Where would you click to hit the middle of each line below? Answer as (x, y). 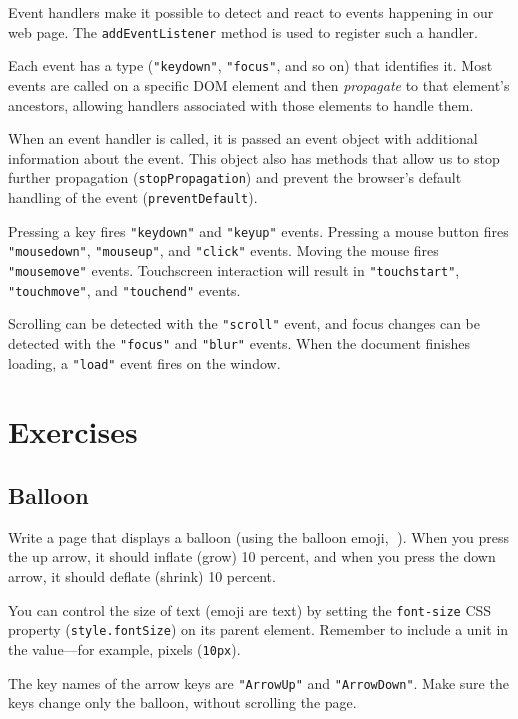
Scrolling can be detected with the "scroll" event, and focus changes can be (244, 323)
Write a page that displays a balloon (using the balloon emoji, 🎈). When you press (259, 536)
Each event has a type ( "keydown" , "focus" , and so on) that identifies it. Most (250, 65)
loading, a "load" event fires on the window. (144, 362)
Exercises (73, 431)
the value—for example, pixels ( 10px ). (124, 648)
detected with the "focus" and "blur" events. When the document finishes (239, 342)
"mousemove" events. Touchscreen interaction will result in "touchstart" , (234, 269)
